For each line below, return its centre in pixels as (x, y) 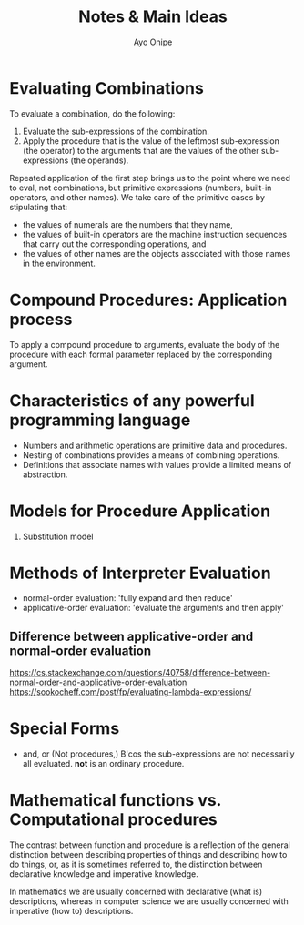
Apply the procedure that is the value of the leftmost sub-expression (151, 141)
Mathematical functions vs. (115, 801)
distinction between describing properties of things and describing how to (148, 855)
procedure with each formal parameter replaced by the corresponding (141, 354)
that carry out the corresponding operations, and (114, 244)
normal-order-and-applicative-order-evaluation (98, 682)
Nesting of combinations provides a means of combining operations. (151, 455)
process (41, 319)
